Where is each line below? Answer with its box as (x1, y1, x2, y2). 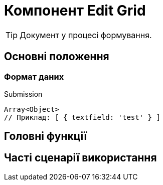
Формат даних (4, 71, 64, 82)
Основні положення (4, 50, 109, 63)
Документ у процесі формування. (20, 30, 152, 40)
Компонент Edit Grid (4, 2, 146, 19)
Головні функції (4, 130, 87, 143)
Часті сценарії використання (4, 151, 157, 164)
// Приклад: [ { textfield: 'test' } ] (4, 113, 160, 121)
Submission (4, 89, 43, 98)
